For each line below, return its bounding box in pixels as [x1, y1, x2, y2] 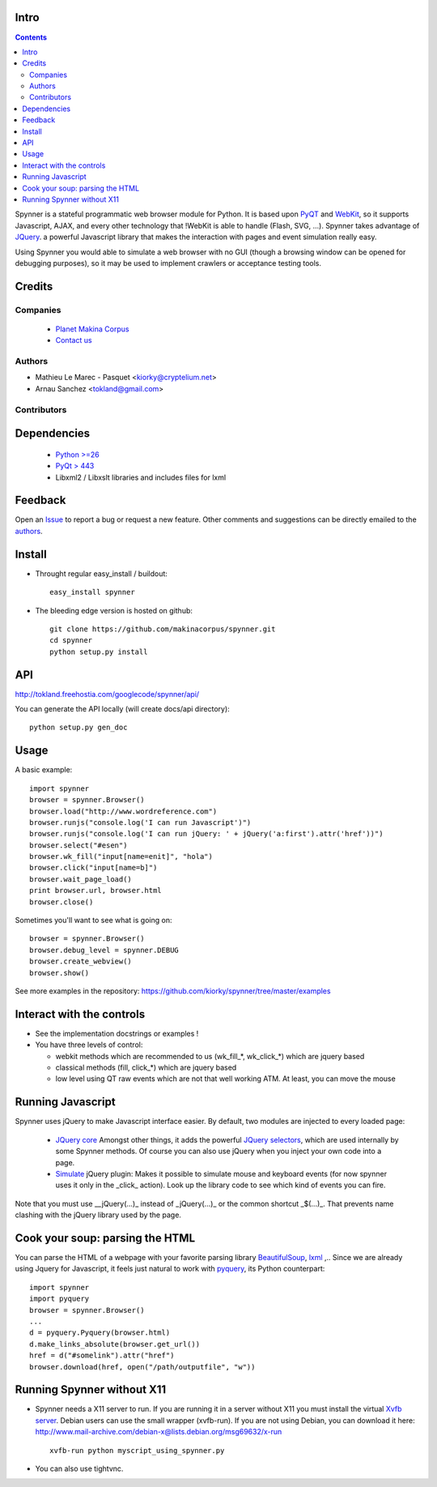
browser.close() [29, 897, 94, 907]
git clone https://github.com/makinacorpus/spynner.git [49, 624, 276, 634]
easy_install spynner [49, 588, 135, 597]
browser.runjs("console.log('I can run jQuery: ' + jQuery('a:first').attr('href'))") [29, 829, 384, 839]
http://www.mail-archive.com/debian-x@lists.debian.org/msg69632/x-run [35, 1427, 282, 1437]
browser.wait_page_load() [29, 874, 133, 883]
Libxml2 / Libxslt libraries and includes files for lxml [55, 472, 227, 482]
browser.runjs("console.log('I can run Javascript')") [29, 818, 252, 827]
